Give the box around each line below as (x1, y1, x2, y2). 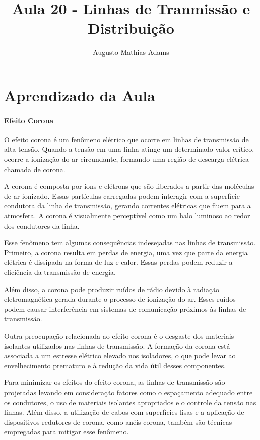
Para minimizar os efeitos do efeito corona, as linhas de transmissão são (4, 377, 225, 388)
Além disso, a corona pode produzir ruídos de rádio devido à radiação (4, 284, 220, 294)
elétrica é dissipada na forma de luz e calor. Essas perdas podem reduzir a (4, 257, 233, 267)
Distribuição (88, 18, 174, 38)
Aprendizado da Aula (4, 85, 155, 105)
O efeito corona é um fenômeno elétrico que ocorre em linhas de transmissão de (4, 134, 249, 144)
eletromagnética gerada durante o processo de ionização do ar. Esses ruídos (4, 294, 236, 304)
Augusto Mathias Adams (93, 47, 169, 58)
